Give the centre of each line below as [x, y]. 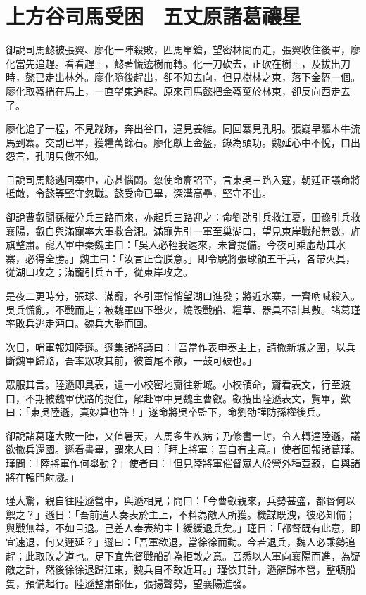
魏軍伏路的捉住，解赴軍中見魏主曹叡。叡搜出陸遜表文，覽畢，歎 [202, 398]
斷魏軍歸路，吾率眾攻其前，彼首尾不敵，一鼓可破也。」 [131, 360]
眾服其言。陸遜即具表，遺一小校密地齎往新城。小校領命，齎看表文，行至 [173, 384]
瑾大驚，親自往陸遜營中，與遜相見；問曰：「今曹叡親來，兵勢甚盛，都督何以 [181, 500]
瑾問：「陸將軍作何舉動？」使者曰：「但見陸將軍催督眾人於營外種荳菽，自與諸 [183, 462]
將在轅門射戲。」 [43, 476]
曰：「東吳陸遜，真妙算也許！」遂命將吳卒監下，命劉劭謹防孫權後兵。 [166, 412]
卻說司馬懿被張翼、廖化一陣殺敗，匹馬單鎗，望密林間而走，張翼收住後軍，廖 [183, 50]
